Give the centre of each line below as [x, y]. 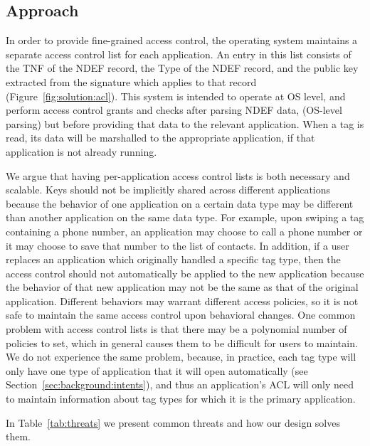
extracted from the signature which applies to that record [131, 81]
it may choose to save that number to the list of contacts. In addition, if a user [178, 245]
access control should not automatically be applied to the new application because [185, 273]
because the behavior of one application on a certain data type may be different [180, 203]
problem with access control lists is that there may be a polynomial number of [176, 329]
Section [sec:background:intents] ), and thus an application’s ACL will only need [180, 384]
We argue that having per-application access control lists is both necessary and [178, 175]
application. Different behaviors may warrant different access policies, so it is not [182, 301]
